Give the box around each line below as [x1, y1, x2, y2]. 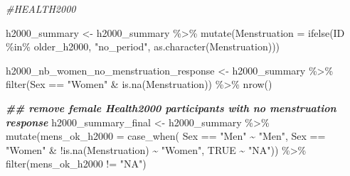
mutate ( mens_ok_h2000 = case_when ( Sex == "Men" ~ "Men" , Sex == [6, 128, 326, 143]
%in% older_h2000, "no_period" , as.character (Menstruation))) [6, 39, 280, 54]
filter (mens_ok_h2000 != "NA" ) [6, 156, 147, 171]
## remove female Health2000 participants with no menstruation [6, 100, 336, 115]
